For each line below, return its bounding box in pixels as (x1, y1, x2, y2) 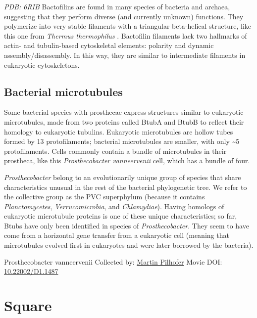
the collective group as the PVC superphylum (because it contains (4, 191, 205, 202)
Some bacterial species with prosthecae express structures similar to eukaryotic (4, 107, 244, 117)
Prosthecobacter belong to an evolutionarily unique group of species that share (4, 172, 241, 182)
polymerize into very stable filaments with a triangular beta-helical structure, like (4, 21, 252, 31)
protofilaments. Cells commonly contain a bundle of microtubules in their (4, 145, 227, 156)
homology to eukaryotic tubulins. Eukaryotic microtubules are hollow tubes (4, 126, 233, 136)
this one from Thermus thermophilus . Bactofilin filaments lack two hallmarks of (4, 30, 247, 41)
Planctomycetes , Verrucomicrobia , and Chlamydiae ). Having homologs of (4, 201, 224, 211)
